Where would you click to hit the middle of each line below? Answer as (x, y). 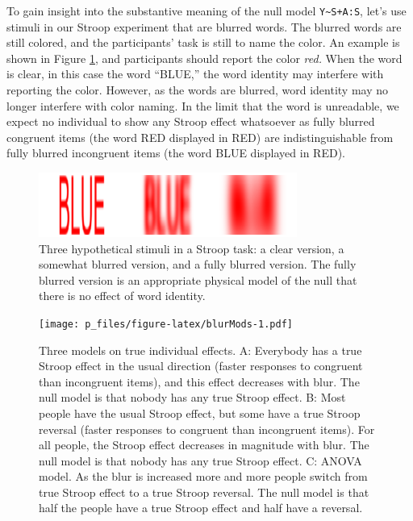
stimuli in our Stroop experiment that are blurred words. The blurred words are (204, 26)
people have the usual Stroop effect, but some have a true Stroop (200, 413)
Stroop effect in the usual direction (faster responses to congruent (201, 366)
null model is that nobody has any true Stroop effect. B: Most (192, 397)
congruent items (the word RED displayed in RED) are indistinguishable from (200, 137)
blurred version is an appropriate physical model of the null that (198, 279)
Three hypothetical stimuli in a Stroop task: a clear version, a (192, 248)
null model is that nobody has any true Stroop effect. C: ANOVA (200, 460)
